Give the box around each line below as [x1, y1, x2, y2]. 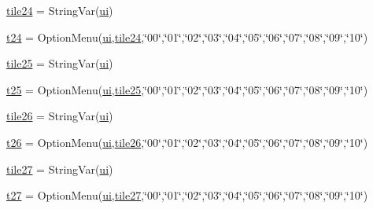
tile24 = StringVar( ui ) [6, 2, 113, 18]
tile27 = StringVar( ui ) [6, 160, 113, 177]
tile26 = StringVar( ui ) [6, 108, 113, 124]
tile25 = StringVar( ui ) [6, 55, 113, 71]
